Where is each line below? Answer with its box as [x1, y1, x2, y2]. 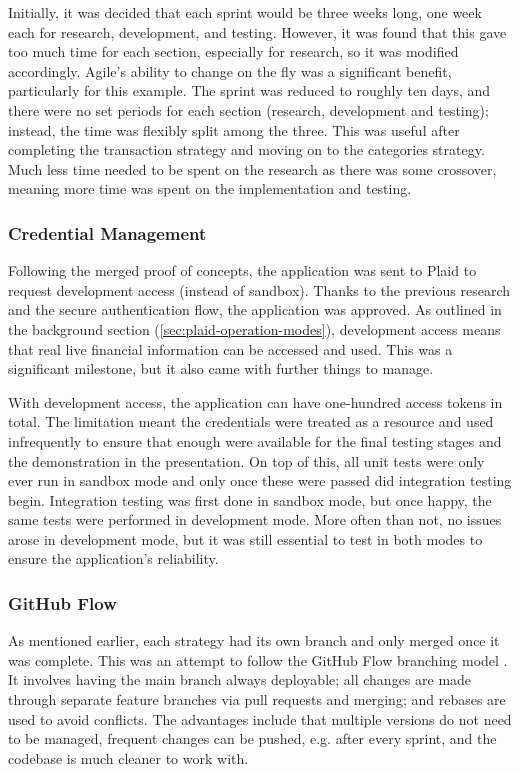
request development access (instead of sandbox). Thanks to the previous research [8, 279, 511, 300]
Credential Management [8, 220, 207, 245]
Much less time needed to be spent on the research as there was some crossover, [8, 158, 497, 179]
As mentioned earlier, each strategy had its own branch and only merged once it [8, 630, 500, 651]
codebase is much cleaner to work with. [8, 747, 249, 768]
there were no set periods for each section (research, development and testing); [8, 99, 489, 120]
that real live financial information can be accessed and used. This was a [8, 338, 453, 359]
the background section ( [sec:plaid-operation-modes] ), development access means [8, 318, 501, 339]
